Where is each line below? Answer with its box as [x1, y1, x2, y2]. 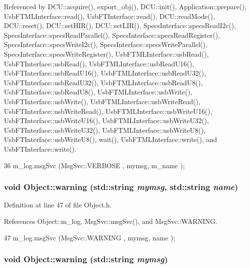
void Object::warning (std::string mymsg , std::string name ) [4, 181, 238, 193]
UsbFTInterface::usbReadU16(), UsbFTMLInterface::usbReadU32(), [4, 68, 206, 78]
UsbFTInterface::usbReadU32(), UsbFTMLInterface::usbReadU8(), [4, 77, 203, 87]
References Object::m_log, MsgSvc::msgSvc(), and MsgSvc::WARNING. [4, 216, 218, 226]
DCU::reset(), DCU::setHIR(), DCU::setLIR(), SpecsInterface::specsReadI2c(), [4, 20, 236, 31]
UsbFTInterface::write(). [4, 143, 77, 154]
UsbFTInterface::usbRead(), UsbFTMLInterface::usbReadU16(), [4, 58, 194, 68]
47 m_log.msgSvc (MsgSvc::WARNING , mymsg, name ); [4, 232, 175, 242]
